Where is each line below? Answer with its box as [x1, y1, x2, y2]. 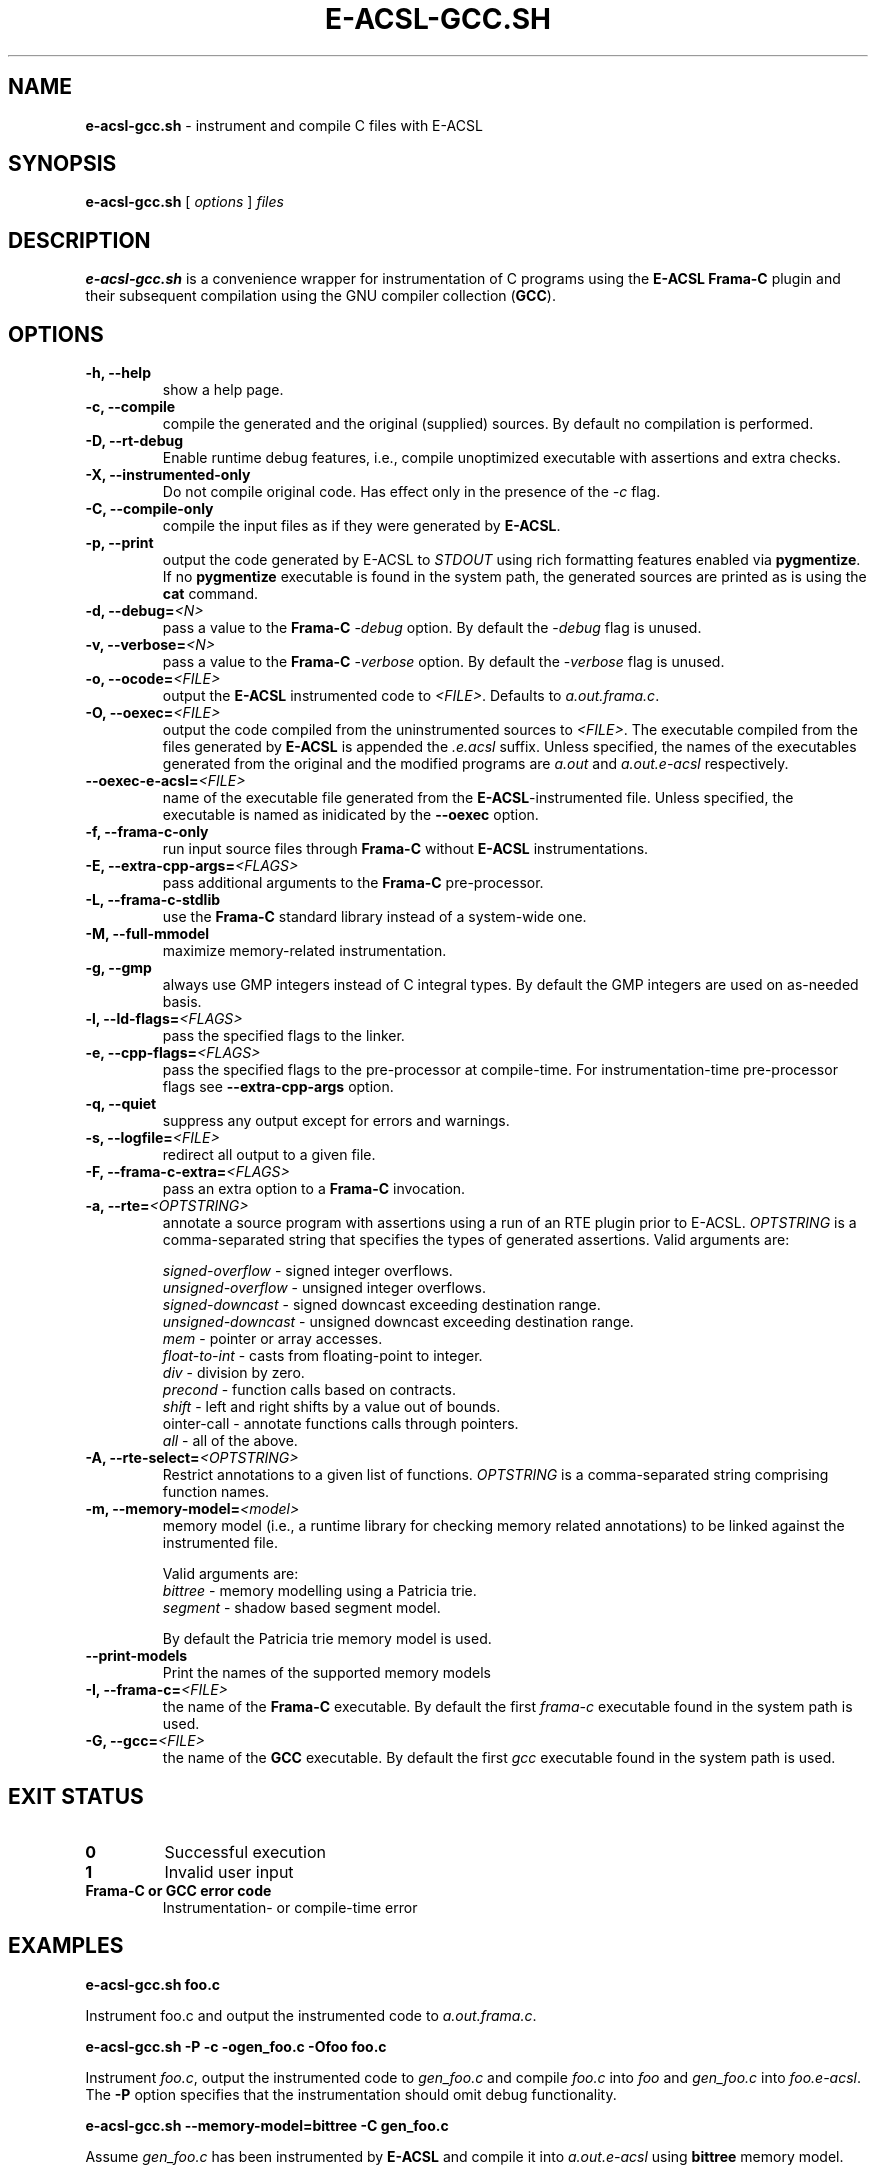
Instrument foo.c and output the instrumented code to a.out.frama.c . [85, 2006, 537, 2024]
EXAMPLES [8, 1933, 124, 1959]
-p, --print [85, 534, 154, 552]
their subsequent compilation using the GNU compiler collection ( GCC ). [85, 287, 556, 305]
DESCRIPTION [8, 227, 151, 253]
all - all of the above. [162, 1432, 298, 1450]
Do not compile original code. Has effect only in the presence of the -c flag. [162, 483, 661, 501]
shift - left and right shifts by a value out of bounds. [162, 1398, 501, 1416]
